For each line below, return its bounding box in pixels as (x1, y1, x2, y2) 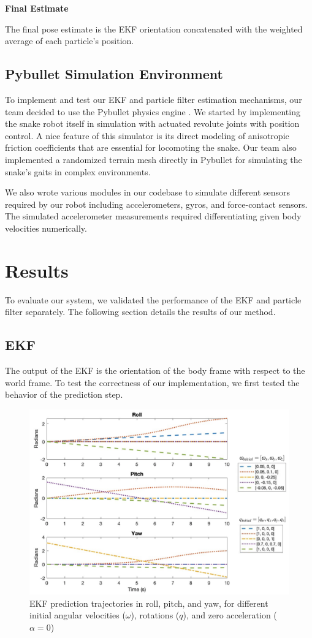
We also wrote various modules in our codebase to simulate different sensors (5, 186, 291, 199)
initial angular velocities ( (29, 609, 126, 621)
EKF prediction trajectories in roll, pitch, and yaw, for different (29, 596, 268, 609)
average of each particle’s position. (5, 34, 134, 47)
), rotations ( (131, 609, 180, 621)
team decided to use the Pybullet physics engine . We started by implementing (5, 105, 300, 118)
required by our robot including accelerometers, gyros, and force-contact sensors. (5, 197, 308, 210)
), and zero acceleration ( (183, 609, 277, 621)
